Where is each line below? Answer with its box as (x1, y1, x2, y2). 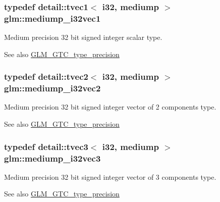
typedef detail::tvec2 (4, 70, 88, 83)
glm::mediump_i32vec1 (4, 12, 101, 24)
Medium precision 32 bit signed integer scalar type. (4, 32, 162, 42)
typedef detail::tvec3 (4, 140, 88, 153)
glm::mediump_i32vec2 (4, 82, 101, 94)
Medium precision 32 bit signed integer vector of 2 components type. (4, 102, 216, 112)
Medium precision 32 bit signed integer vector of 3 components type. (4, 171, 216, 182)
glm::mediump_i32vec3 (4, 151, 101, 164)
